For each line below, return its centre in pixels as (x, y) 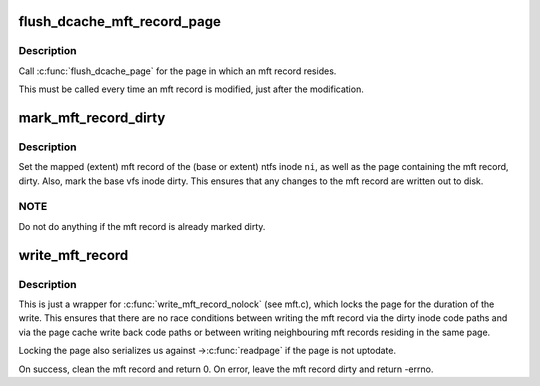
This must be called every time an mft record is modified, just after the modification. (191, 89)
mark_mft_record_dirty (92, 117)
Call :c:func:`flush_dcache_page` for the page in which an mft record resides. (177, 71)
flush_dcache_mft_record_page (120, 21)
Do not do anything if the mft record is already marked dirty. (142, 226)
